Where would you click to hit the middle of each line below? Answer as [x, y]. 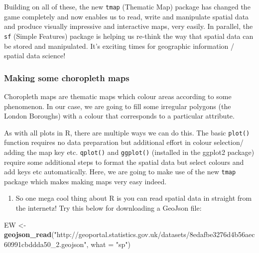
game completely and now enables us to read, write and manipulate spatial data [127, 16]
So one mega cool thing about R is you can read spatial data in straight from [134, 198]
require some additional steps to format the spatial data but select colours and [124, 162]
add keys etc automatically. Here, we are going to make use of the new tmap [120, 172]
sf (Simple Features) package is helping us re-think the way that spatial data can [129, 36]
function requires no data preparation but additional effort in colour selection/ [124, 142]
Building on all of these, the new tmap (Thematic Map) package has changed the [127, 6]
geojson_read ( [29, 234]
